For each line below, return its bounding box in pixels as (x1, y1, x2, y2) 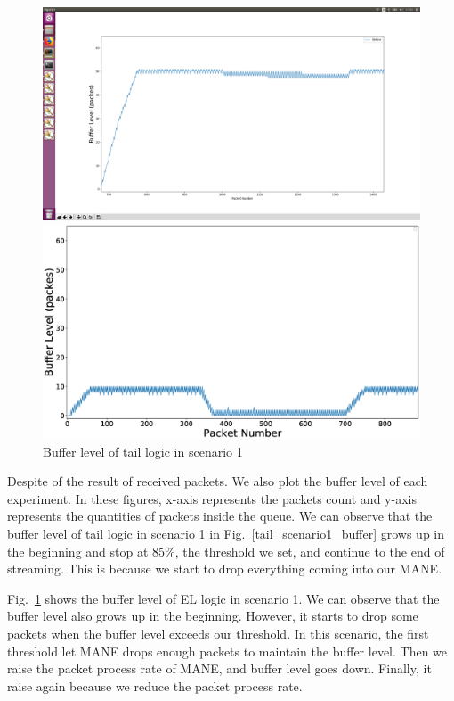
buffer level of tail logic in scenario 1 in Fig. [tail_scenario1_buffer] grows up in (7, 524, 445, 543)
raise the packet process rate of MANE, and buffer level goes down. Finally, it (7, 659, 432, 678)
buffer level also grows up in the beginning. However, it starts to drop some (7, 606, 418, 625)
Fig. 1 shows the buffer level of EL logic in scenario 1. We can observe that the (7, 589, 440, 607)
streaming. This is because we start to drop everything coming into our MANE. (7, 559, 442, 578)
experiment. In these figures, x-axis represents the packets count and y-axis (7, 489, 417, 507)
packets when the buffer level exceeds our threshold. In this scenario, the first (7, 624, 429, 643)
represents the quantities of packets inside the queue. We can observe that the (7, 507, 433, 525)
